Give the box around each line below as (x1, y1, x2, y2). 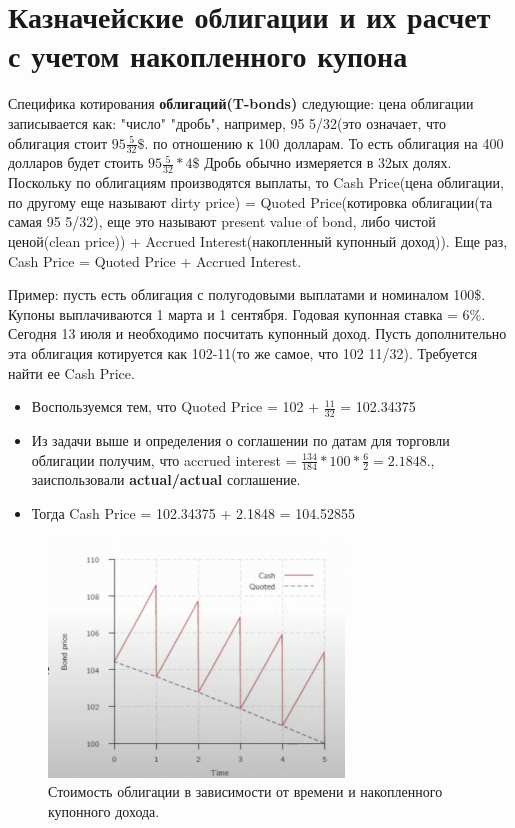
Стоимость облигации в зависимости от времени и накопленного (48, 781, 443, 802)
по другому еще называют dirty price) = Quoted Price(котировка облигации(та (8, 191, 493, 212)
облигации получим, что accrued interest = (31, 449, 297, 470)
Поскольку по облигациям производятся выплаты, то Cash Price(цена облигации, (8, 172, 504, 193)
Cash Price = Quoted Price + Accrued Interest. (8, 250, 302, 271)
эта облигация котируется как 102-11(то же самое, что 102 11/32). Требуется (8, 342, 478, 363)
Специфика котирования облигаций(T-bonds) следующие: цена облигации (8, 93, 474, 114)
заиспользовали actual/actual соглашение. (31, 469, 301, 490)
